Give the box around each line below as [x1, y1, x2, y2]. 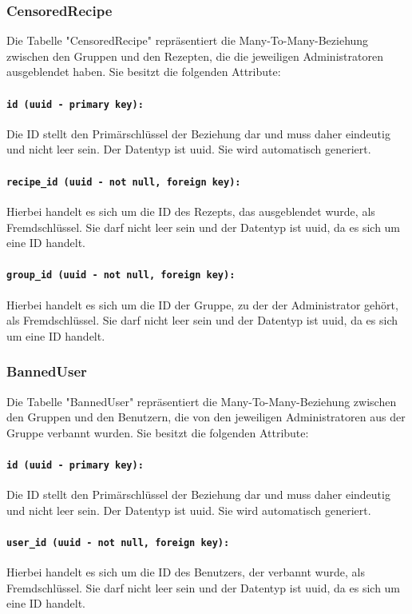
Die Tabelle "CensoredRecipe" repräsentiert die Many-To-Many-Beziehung [6, 32, 369, 49]
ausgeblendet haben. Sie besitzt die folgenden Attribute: [6, 63, 281, 80]
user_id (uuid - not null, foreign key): [6, 536, 230, 548]
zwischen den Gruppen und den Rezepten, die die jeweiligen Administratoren [6, 47, 383, 64]
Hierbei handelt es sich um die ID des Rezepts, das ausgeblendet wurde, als [6, 202, 375, 219]
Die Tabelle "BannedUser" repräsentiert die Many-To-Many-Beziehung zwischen [6, 393, 397, 409]
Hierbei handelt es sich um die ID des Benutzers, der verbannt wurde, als [6, 564, 365, 580]
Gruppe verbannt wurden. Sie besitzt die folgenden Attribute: [6, 424, 309, 441]
